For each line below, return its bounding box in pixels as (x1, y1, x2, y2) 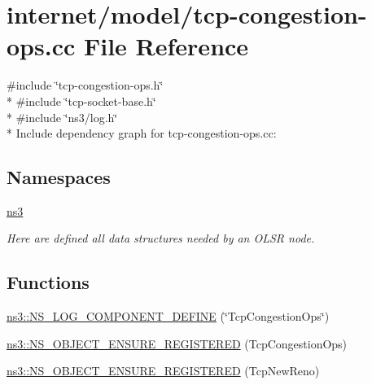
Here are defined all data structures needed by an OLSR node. (7, 230, 315, 247)
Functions (7, 269, 90, 295)
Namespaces (7, 164, 111, 190)
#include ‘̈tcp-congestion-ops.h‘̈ (7, 77, 164, 94)
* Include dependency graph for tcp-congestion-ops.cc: (7, 125, 277, 142)
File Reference (83, 29, 249, 63)
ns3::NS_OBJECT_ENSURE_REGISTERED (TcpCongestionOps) (7, 335, 348, 352)
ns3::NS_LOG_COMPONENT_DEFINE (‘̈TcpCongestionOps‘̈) (7, 308, 330, 325)
